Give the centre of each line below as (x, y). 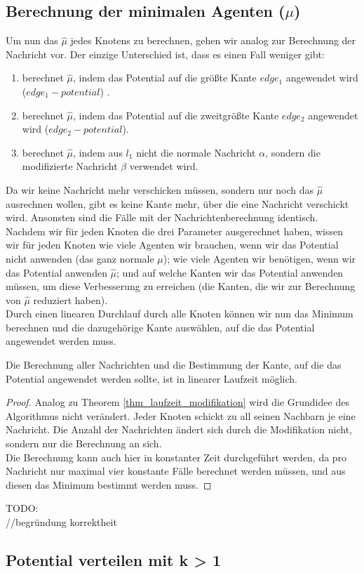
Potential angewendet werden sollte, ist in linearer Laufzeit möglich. (151, 378)
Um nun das (32, 40)
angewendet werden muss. (61, 341)
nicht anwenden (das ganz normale (80, 258)
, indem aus (98, 152)
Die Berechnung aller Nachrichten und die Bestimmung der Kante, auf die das (174, 365)
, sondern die (293, 152)
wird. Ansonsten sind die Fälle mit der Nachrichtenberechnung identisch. (162, 217)
